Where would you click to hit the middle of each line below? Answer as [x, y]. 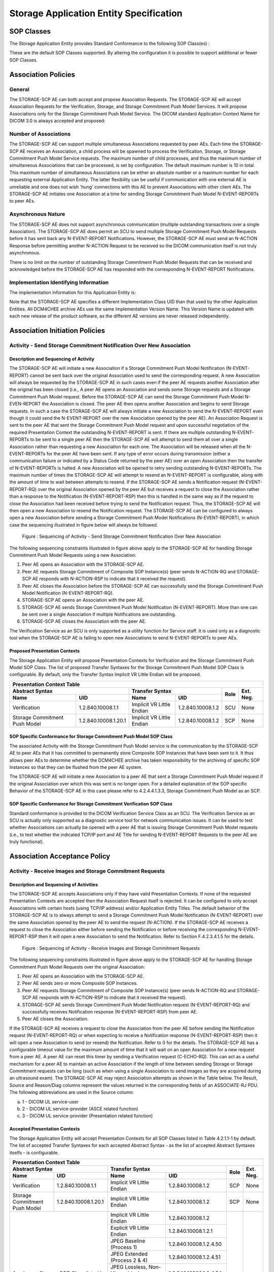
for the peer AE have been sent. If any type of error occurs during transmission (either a [138, 453]
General [20, 89]
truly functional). [27, 842]
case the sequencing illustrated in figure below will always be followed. [84, 525]
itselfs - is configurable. [34, 1152]
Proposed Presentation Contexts [45, 651]
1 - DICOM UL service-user [50, 1102]
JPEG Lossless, [129, 1267]
